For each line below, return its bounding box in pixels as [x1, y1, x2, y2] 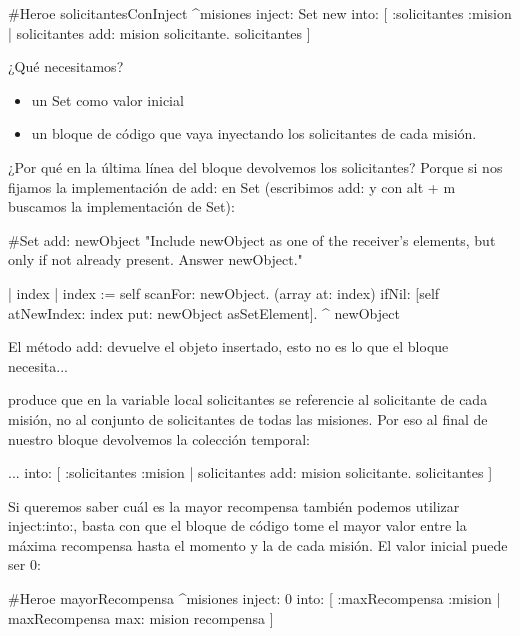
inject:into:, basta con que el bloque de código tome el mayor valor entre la [8, 515, 467, 536]
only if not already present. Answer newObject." [8, 249, 303, 270]
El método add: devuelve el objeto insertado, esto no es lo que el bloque [8, 336, 449, 357]
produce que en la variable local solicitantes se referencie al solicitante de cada [8, 389, 488, 410]
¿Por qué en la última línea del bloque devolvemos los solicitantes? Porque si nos [8, 156, 503, 177]
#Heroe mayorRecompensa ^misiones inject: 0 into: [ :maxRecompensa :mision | [8, 588, 501, 609]
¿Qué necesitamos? [8, 56, 124, 77]
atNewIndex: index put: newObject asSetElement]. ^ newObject [8, 302, 400, 323]
